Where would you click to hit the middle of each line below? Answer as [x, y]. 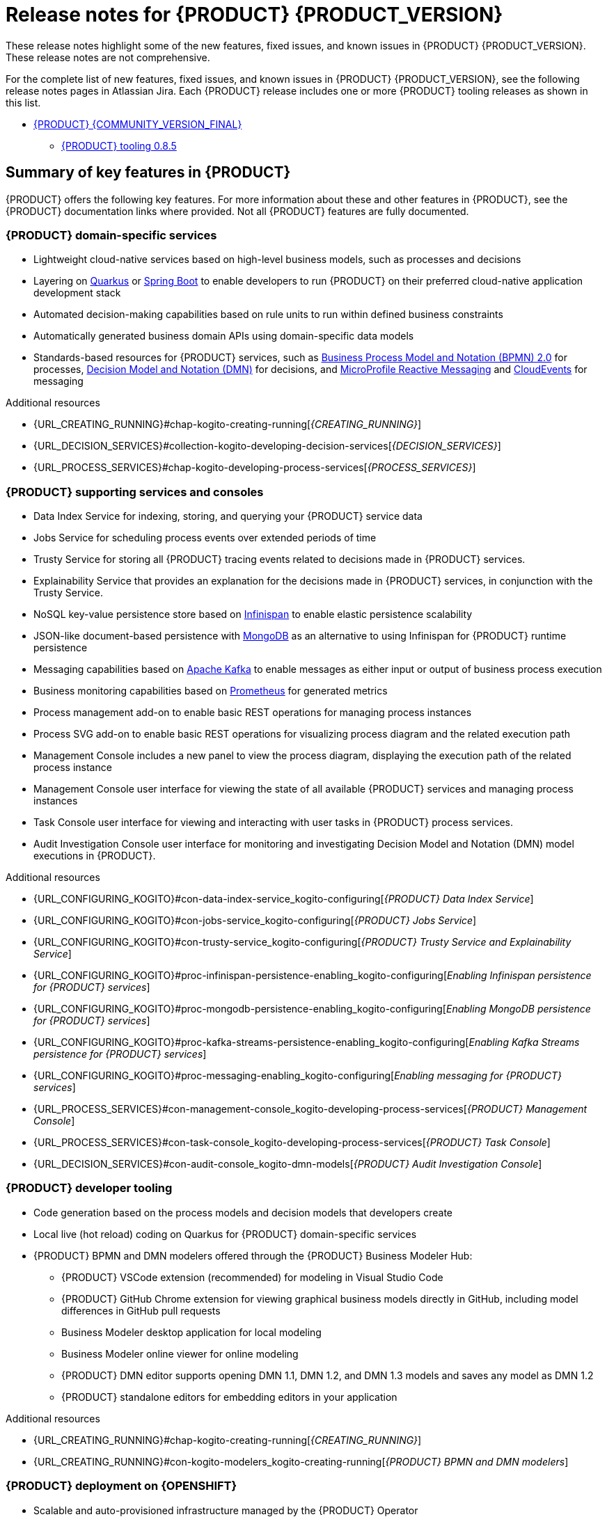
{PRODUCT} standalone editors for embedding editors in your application [229, 1397]
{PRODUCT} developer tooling [89, 1188]
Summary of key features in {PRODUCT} [148, 173]
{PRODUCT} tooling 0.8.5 [119, 145]
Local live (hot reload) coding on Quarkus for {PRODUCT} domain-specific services [225, 1234]
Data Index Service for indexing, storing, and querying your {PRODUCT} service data [228, 516]
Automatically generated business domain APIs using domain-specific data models [224, 336]
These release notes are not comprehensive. [108, 57]
